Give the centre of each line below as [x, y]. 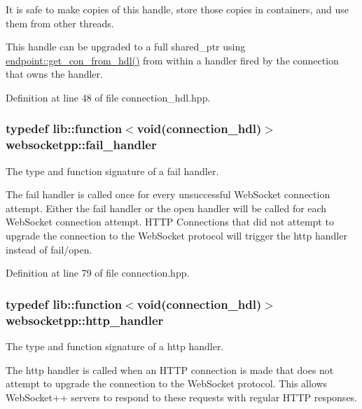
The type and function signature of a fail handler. [112, 171]
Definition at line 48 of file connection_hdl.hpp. [108, 97]
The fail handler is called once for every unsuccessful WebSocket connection [168, 194]
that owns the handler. [54, 74]
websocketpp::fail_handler [81, 145]
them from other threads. [60, 23]
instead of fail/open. [49, 249]
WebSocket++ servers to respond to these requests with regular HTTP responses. [182, 397]
